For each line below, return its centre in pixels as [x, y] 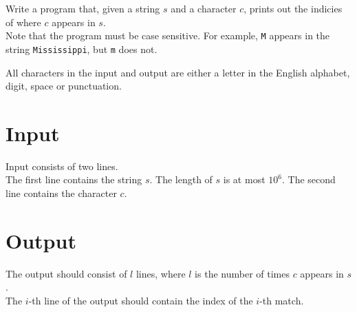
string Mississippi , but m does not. [82, 49]
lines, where [161, 273]
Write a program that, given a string [83, 8]
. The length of [181, 179]
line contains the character [61, 193]
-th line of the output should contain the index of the [141, 300]
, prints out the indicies [293, 8]
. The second [309, 179]
